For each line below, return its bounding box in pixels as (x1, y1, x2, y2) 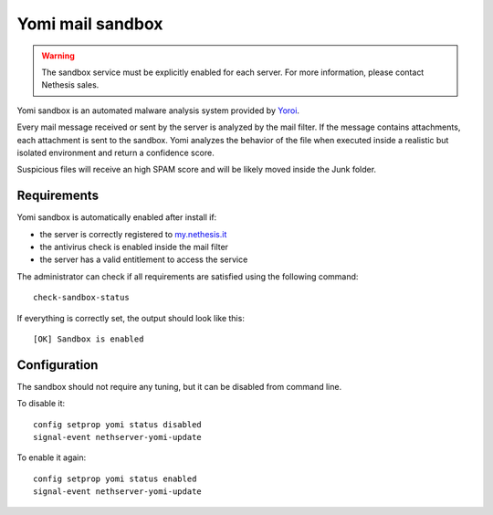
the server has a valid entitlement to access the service (39, 254, 248, 265)
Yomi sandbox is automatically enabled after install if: (16, 212, 217, 223)
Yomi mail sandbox (16, 14, 163, 34)
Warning (41, 50, 75, 61)
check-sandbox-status (33, 292, 130, 303)
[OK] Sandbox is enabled (33, 333, 144, 344)
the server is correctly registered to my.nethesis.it (39, 228, 227, 239)
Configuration (16, 357, 99, 373)
